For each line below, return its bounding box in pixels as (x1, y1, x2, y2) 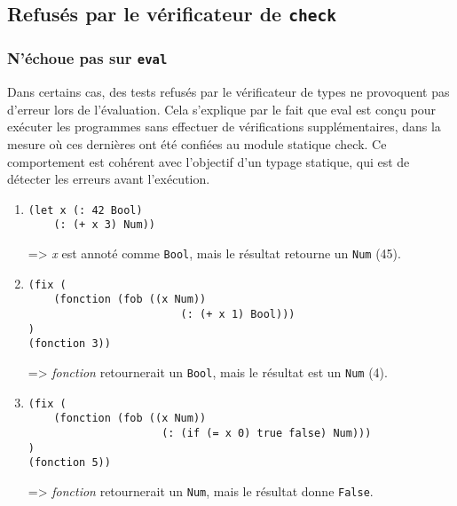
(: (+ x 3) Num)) (53, 218, 155, 232)
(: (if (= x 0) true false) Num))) (162, 426, 372, 439)
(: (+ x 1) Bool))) (180, 307, 295, 320)
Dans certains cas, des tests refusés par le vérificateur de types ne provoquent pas (7, 83, 450, 101)
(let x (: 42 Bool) (28, 203, 143, 217)
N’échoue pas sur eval (7, 47, 168, 69)
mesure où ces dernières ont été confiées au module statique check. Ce (7, 134, 387, 153)
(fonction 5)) (28, 456, 111, 470)
